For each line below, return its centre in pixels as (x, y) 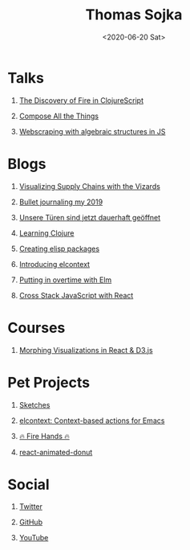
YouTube (34, 538)
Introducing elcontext (54, 264)
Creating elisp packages (59, 248)
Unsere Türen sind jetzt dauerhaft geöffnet (90, 217)
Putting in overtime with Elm (65, 280)
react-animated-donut (56, 452)
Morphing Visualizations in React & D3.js (86, 350)
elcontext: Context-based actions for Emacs (92, 421)
